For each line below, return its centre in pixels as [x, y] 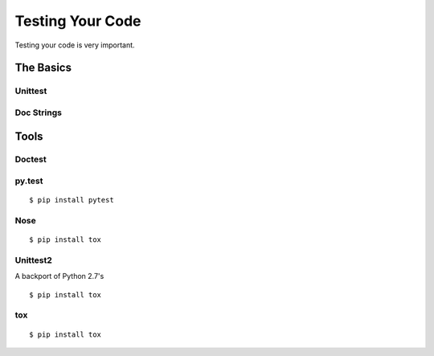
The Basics [43, 68]
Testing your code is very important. [75, 45]
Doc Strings [38, 113]
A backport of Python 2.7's [59, 276]
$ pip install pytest [72, 200]
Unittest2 [33, 260]
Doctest [31, 159]
